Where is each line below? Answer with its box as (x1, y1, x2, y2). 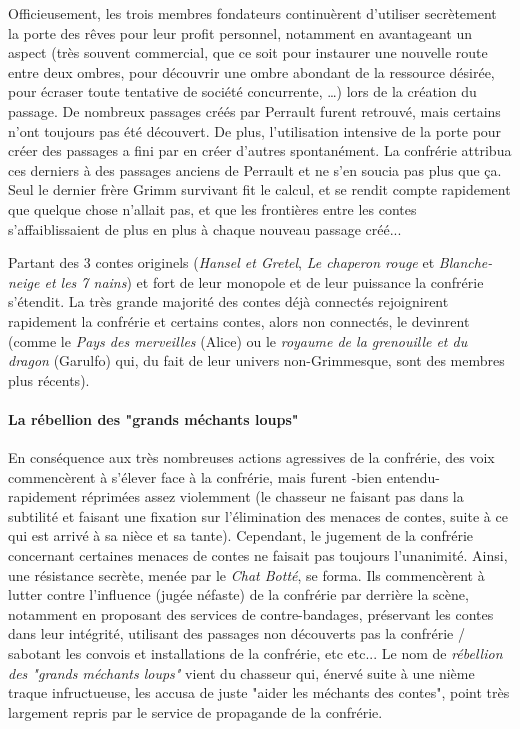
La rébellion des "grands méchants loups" (8, 408, 299, 429)
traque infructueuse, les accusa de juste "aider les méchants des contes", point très (8, 682, 510, 703)
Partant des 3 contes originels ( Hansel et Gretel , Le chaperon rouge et (8, 252, 435, 273)
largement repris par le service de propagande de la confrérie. (8, 701, 383, 722)
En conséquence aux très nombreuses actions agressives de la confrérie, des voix (8, 447, 495, 468)
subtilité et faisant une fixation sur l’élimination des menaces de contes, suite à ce (8, 505, 508, 526)
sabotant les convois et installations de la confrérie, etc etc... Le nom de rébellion (8, 643, 503, 664)
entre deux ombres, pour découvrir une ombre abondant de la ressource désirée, (8, 61, 495, 82)
